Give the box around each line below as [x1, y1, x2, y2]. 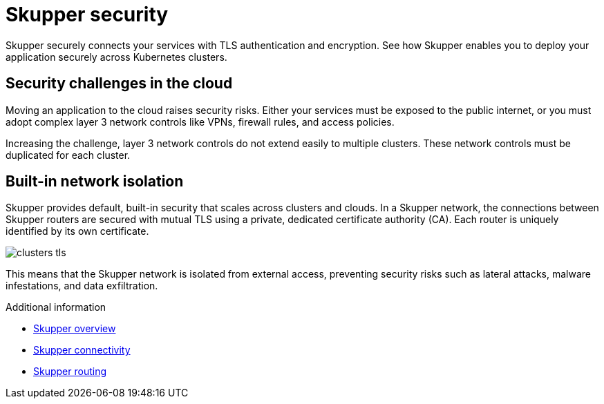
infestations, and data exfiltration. [6, 280, 158, 292]
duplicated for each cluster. [6, 148, 131, 161]
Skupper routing [33, 365, 106, 378]
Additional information [6, 301, 106, 314]
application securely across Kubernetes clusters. [6, 50, 227, 63]
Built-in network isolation [6, 173, 184, 191]
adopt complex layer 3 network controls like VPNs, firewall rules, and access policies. [6, 115, 395, 128]
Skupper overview [33, 323, 116, 335]
